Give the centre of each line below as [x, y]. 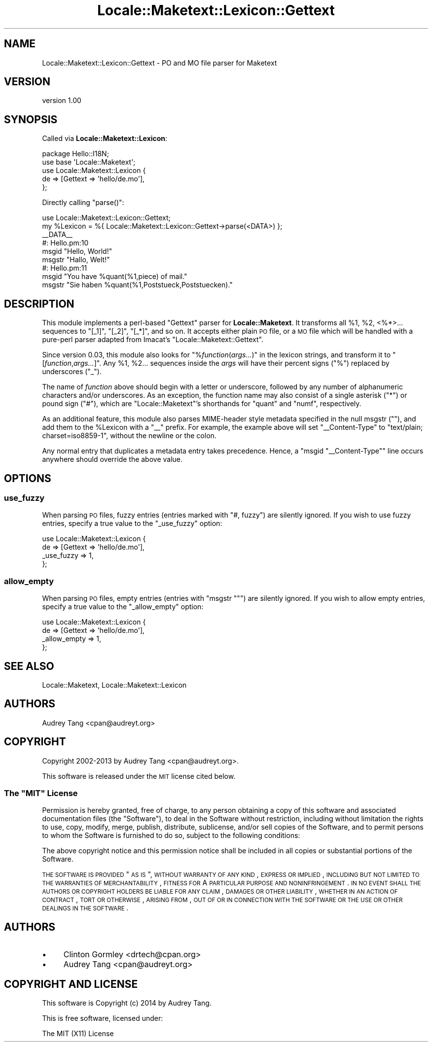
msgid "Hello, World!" [77, 251]
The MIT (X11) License [78, 1034]
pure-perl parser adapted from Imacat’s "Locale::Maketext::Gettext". [153, 340]
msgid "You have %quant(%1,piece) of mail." [115, 277]
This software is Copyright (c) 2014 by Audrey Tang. [127, 1003]
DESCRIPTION [39, 304]
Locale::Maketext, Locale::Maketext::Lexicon [114, 685]
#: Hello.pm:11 [65, 268]
